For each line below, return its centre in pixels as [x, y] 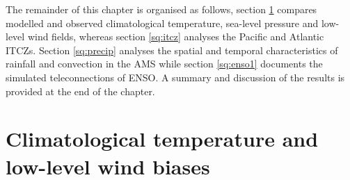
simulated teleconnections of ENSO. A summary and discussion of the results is [175, 77]
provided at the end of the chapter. [80, 91]
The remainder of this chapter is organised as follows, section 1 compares [161, 9]
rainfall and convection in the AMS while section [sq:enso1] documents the [164, 64]
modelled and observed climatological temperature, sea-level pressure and [162, 23]
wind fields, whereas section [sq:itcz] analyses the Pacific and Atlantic [176, 36]
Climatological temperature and [162, 139]
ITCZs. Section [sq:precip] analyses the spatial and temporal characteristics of [172, 50]
